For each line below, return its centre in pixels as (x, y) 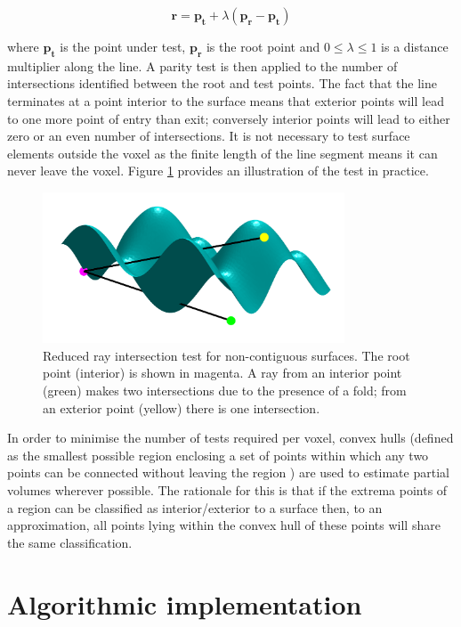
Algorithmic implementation (185, 603)
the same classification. (70, 542)
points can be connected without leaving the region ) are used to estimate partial (228, 472)
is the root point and (263, 46)
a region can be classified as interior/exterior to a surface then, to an (195, 507)
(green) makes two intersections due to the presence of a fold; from (225, 390)
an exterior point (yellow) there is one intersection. (182, 407)
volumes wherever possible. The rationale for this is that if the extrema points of (227, 489)
